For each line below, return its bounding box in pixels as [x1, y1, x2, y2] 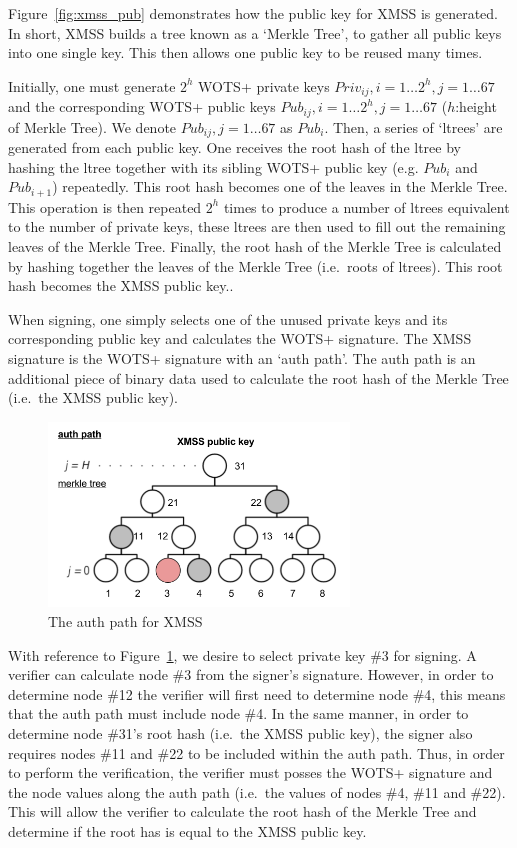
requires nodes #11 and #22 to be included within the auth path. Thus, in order [8, 742, 505, 763]
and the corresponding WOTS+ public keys [8, 96, 276, 117]
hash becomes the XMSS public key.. [8, 275, 234, 296]
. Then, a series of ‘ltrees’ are [324, 116, 503, 137]
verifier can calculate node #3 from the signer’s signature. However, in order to [8, 664, 494, 685]
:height [455, 96, 497, 117]
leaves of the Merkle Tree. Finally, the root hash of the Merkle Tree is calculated [8, 235, 502, 256]
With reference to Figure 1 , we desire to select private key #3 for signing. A [8, 644, 477, 665]
